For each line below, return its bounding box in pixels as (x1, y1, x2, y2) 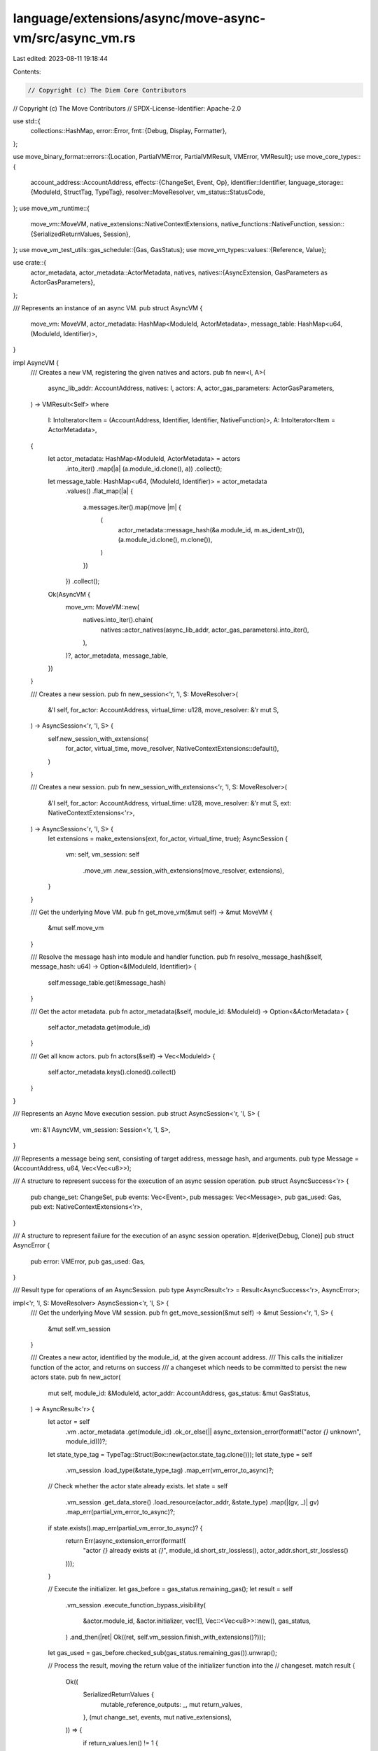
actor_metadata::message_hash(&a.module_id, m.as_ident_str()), (118, 525, 304, 534)
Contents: (13, 67, 41, 76)
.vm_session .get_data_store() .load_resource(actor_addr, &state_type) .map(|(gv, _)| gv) (65, 1497, 320, 1506)
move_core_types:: (306, 153, 361, 161)
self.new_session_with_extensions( (48, 734, 148, 742)
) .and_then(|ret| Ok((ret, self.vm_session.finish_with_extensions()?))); (65, 1633, 266, 1641)
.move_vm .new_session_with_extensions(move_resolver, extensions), (83, 866, 285, 875)
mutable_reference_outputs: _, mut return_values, (100, 1700, 243, 1708)
